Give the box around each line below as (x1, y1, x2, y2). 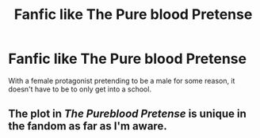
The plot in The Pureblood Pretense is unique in (8, 107, 247, 121)
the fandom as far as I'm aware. (8, 120, 168, 133)
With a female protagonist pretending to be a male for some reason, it (8, 76, 235, 85)
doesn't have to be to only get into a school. (8, 84, 152, 94)
